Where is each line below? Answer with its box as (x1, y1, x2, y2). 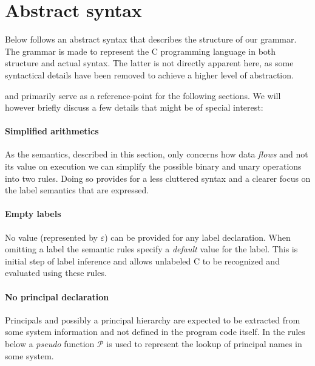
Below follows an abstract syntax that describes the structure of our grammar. (5, 33, 297, 46)
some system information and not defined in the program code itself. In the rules (5, 325, 305, 338)
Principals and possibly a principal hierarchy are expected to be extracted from (5, 313, 300, 326)
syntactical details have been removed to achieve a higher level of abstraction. (5, 68, 294, 81)
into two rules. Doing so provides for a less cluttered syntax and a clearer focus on (5, 171, 311, 184)
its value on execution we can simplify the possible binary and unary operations (5, 160, 302, 173)
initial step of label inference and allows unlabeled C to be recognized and (5, 254, 280, 267)
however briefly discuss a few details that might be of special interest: (5, 101, 263, 114)
